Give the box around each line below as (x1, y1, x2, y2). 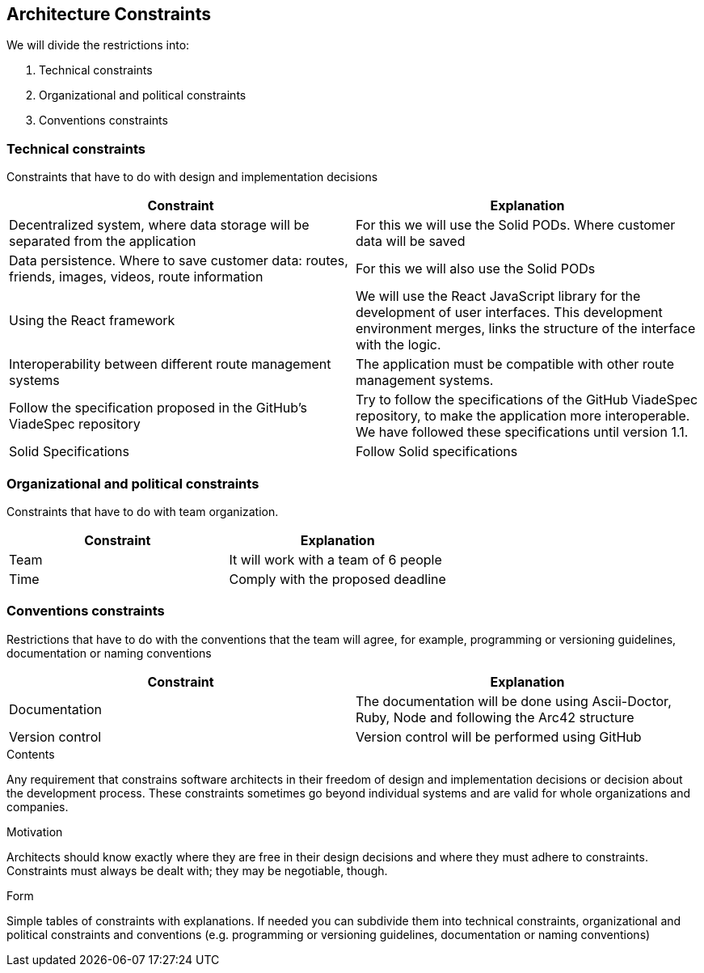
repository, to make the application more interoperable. (356, 408, 690, 425)
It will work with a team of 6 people (229, 551, 442, 568)
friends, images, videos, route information (9, 269, 263, 286)
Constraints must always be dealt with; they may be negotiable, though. (6, 863, 388, 878)
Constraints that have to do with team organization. (6, 504, 279, 518)
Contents (6, 747, 55, 761)
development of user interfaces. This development (356, 304, 663, 321)
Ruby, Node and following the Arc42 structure (356, 709, 634, 726)
